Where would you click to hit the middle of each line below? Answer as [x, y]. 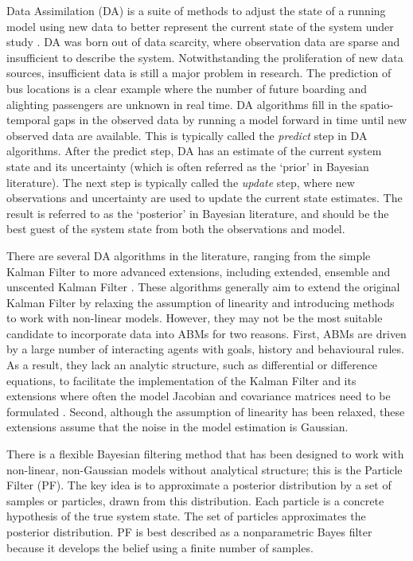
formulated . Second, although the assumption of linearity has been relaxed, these [206, 411]
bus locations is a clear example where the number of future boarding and [187, 88]
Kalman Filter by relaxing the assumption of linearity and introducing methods [201, 302]
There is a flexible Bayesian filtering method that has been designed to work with [205, 454]
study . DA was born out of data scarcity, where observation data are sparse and [203, 42]
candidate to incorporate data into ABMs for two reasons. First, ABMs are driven [206, 333]
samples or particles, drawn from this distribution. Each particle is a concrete [195, 500]
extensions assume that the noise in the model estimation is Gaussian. [177, 427]
